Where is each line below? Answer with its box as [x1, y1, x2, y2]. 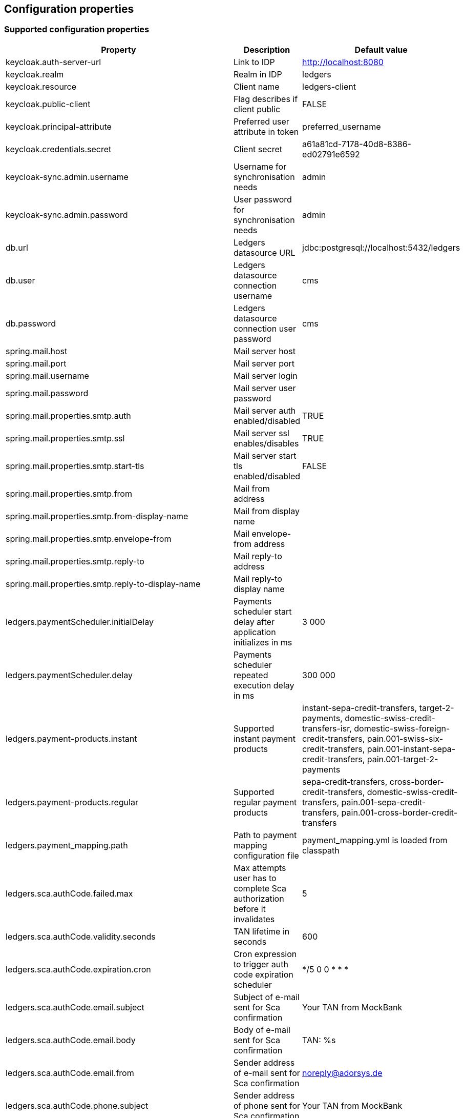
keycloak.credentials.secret [6, 144, 112, 154]
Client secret [233, 144, 283, 154]
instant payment [233, 733, 296, 744]
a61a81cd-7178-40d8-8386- [302, 138, 411, 149]
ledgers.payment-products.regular [6, 797, 138, 807]
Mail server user [233, 382, 296, 393]
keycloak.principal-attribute [6, 121, 112, 132]
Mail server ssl [233, 428, 289, 438]
